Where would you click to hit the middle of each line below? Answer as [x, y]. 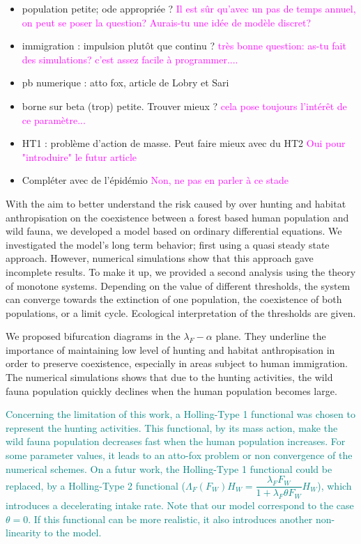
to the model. [73, 533]
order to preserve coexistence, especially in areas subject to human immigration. [177, 363]
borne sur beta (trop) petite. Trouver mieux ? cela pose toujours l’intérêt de [184, 106]
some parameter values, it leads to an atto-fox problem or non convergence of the [179, 455]
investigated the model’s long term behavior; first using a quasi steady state [168, 244]
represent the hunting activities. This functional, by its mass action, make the [172, 427]
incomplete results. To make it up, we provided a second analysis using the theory [181, 271]
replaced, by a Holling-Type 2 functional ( [95, 485]
